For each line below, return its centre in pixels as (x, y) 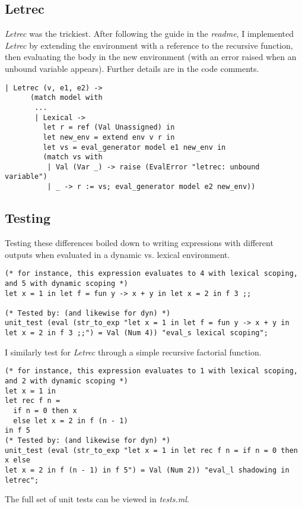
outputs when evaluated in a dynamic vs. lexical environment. (117, 254)
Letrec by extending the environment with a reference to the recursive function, (149, 45)
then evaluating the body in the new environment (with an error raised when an (151, 57)
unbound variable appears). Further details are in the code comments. (132, 68)
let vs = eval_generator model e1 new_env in (134, 147)
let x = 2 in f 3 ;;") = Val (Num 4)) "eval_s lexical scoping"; (136, 333)
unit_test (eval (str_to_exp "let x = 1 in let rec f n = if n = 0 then (151, 450)
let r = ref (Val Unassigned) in (109, 127)
